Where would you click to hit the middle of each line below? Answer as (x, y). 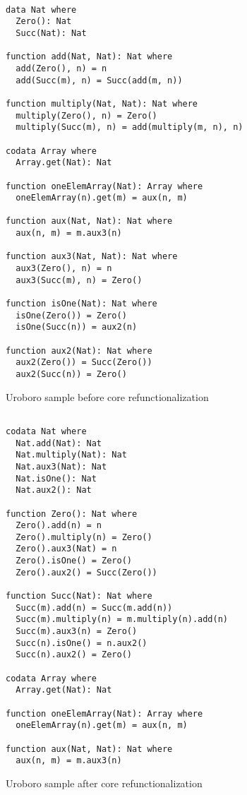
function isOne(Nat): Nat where (82, 304)
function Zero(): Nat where (72, 514)
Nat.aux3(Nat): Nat (61, 466)
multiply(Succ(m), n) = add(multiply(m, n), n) (129, 127)
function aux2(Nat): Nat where (79, 351)
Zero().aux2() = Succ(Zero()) (86, 572)
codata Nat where (46, 431)
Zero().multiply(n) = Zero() (84, 537)
